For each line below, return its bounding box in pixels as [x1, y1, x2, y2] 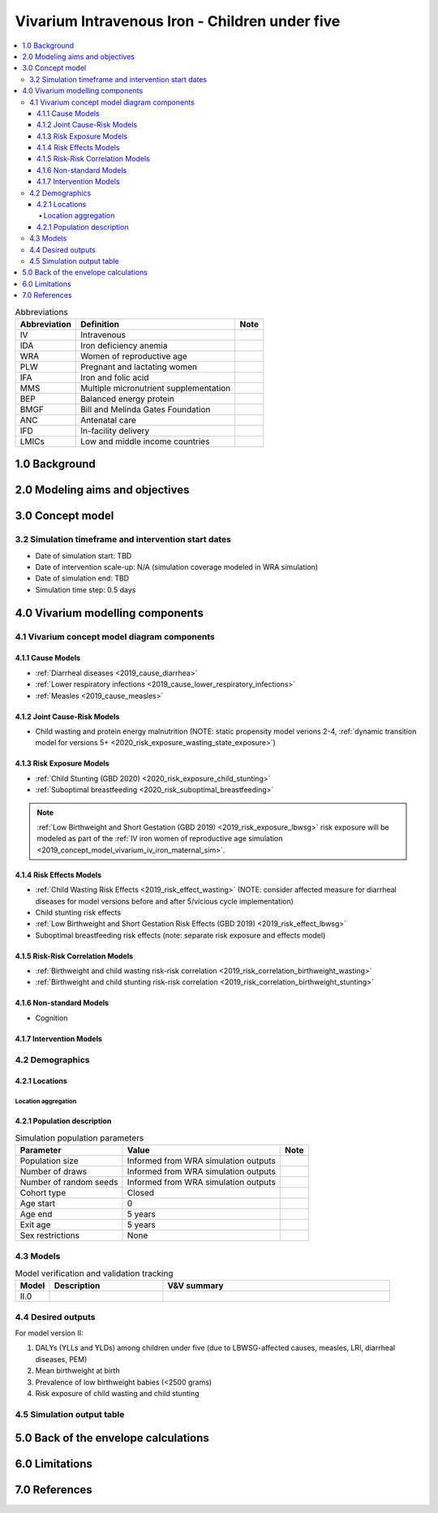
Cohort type [19, 1188, 67, 1199]
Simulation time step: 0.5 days [35, 584, 136, 594]
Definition [79, 318, 120, 330]
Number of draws [19, 1166, 88, 1177]
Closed [127, 1188, 154, 1199]
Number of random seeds [19, 1177, 118, 1188]
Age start [19, 1198, 56, 1209]
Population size [19, 1155, 79, 1166]
